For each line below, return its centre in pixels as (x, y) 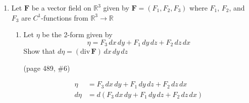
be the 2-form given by (77, 34)
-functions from (65, 17)
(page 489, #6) (47, 68)
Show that (39, 51)
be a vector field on (61, 8)
